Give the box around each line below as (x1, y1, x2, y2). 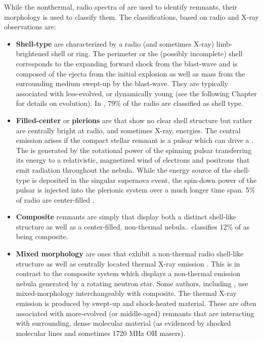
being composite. (16, 231, 68, 242)
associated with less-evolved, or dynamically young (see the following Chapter (16, 88, 257, 98)
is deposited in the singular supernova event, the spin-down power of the (32, 174, 257, 185)
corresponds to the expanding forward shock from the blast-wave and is (16, 58, 238, 68)
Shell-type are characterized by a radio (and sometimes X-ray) (16, 38, 214, 49)
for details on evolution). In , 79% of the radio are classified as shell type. (16, 98, 244, 108)
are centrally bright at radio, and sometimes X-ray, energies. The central (16, 125, 241, 135)
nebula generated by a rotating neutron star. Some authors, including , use (16, 278, 248, 288)
